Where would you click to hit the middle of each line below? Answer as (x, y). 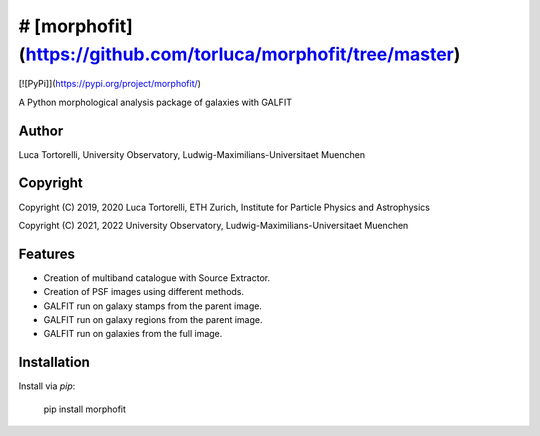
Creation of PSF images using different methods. (144, 292)
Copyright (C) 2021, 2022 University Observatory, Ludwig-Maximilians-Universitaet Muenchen (213, 225)
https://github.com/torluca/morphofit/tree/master (239, 54)
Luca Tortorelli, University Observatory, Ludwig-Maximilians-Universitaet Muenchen (191, 154)
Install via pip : (47, 386)
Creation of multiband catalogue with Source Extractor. (156, 277)
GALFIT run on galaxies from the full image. (133, 334)
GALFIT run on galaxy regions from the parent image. (153, 320)
